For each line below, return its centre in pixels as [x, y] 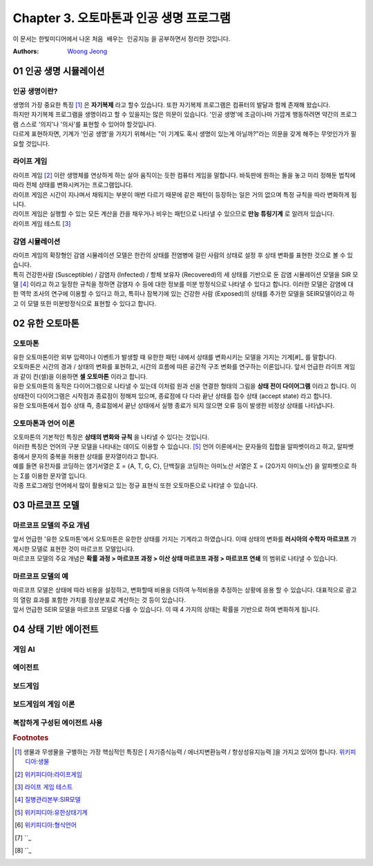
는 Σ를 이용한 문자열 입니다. [50, 476]
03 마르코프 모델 [46, 505]
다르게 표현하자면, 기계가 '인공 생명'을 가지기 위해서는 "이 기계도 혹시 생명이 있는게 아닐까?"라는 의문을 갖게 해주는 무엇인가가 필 [185, 134]
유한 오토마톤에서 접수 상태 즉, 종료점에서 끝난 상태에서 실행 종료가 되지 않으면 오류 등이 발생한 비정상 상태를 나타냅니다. [174, 405]
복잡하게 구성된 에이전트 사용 [58, 722]
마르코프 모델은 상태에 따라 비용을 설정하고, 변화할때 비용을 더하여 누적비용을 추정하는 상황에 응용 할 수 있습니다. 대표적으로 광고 [185, 590]
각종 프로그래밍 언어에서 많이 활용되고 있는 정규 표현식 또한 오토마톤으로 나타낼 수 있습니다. [135, 486]
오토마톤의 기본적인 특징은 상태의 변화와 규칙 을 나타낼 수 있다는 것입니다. [111, 437]
